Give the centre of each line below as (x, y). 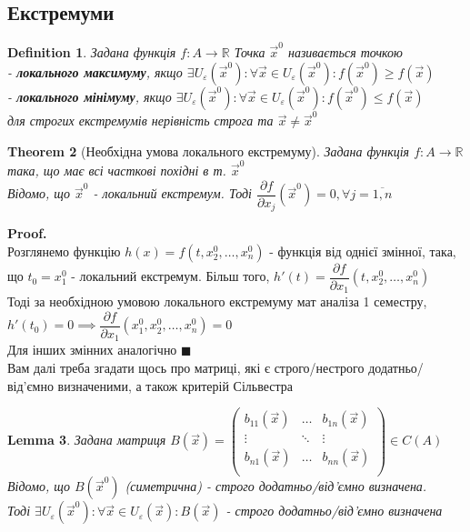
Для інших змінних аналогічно (92, 350)
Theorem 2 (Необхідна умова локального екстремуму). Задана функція (209, 151)
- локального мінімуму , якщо (90, 96)
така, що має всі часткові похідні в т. (117, 171)
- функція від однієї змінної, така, (363, 251)
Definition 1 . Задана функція (92, 51)
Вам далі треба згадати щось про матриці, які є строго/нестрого (186, 368)
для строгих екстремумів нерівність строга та (140, 120)
